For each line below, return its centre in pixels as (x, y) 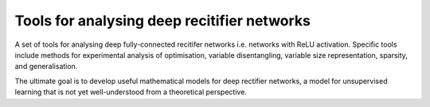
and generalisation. (46, 67)
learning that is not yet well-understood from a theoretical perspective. (131, 92)
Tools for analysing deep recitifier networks (162, 21)
